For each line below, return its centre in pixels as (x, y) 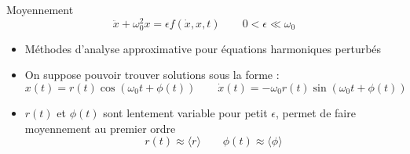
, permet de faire (315, 113)
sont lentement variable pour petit (185, 113)
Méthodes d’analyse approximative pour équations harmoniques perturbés (203, 48)
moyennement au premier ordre (100, 128)
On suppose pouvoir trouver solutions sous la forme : (152, 75)
